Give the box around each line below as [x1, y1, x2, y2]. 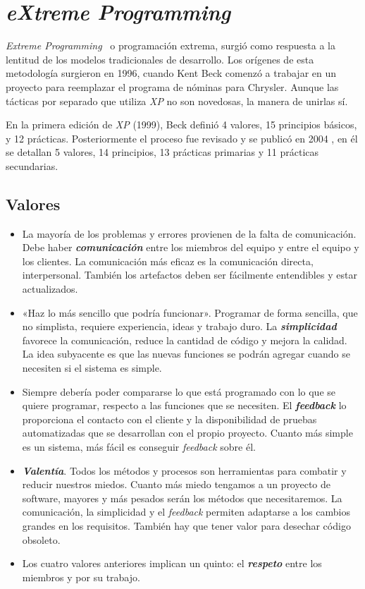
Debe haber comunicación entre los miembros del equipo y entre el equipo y [22, 240, 359, 255]
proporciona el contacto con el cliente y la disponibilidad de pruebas [22, 411, 317, 426]
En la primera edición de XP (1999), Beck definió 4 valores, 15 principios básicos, [6, 117, 357, 132]
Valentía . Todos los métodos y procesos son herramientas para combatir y [22, 463, 347, 478]
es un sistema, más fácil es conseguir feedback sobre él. [22, 439, 256, 454]
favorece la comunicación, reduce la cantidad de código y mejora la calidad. [22, 332, 347, 347]
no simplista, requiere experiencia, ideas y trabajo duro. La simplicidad [22, 319, 337, 334]
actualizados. [22, 281, 78, 296]
